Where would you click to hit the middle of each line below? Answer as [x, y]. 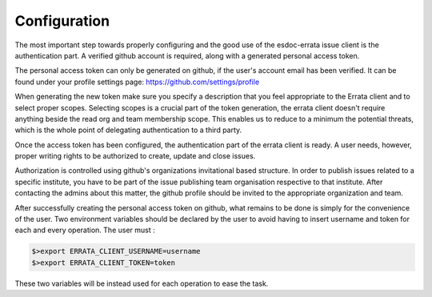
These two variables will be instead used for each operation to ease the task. [142, 283]
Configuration [62, 21]
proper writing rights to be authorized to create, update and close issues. [135, 156]
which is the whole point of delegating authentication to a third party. [128, 130]
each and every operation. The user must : [85, 230]
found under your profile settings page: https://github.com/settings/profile [137, 82]
